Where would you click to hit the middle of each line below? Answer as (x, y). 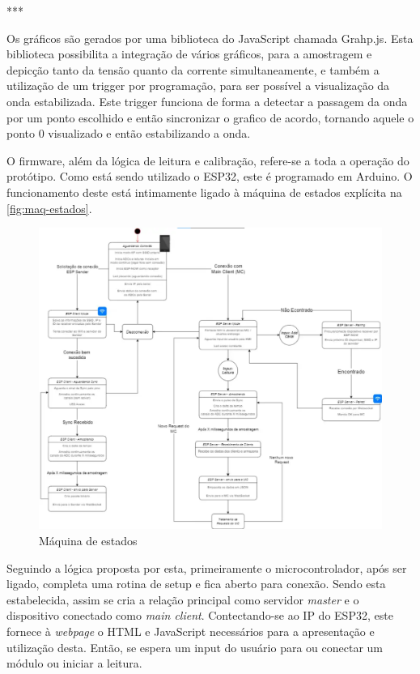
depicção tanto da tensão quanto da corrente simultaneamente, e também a (193, 69)
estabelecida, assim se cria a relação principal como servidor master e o (183, 599)
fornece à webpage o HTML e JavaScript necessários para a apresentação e (191, 631)
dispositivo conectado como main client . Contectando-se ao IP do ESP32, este (200, 615)
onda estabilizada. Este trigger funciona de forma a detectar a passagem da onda (207, 101)
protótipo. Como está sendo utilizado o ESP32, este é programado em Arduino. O (210, 176)
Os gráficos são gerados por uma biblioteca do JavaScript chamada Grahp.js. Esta (210, 38)
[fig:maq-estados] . (49, 208)
